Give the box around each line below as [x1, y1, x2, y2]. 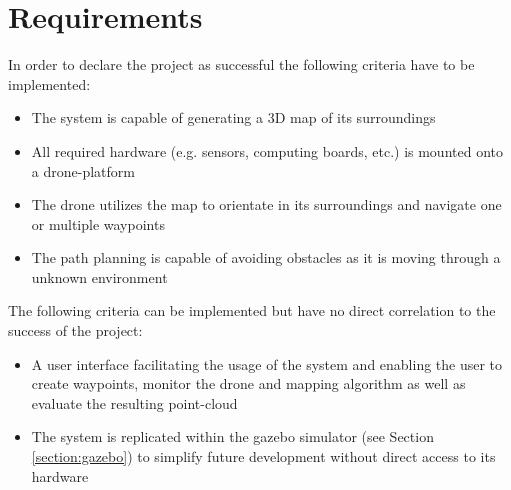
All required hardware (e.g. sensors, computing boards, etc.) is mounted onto [31, 140, 503, 161]
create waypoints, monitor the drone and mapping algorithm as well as [31, 373, 466, 394]
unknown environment [31, 266, 168, 287]
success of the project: [8, 320, 143, 341]
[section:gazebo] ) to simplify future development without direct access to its [31, 446, 496, 467]
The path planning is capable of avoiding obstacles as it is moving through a [31, 247, 501, 268]
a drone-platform [31, 160, 135, 181]
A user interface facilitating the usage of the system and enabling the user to [31, 353, 503, 374]
